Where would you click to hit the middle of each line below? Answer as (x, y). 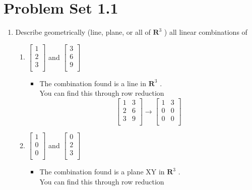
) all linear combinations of (206, 32)
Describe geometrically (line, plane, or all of (83, 32)
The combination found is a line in (93, 83)
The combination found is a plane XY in (102, 172)
